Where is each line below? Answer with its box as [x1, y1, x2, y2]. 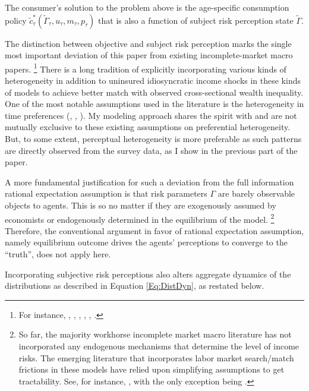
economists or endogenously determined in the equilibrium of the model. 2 [5, 211, 275, 225]
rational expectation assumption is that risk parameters [5, 187, 207, 200]
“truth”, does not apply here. [5, 248, 111, 260]
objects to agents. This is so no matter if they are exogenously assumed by [5, 198, 276, 211]
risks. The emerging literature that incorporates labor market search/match [18, 351, 294, 364]
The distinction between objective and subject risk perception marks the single [5, 37, 292, 49]
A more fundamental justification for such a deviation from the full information [5, 175, 294, 188]
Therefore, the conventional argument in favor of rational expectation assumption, [5, 224, 304, 237]
